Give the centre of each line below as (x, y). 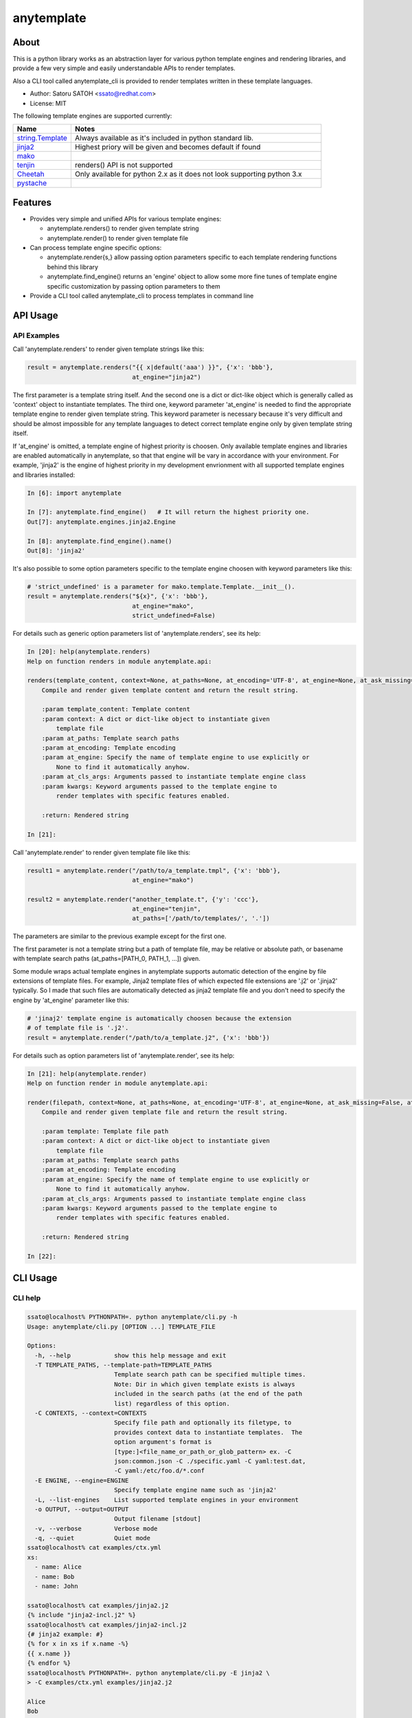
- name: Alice (58, 1567)
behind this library (73, 267)
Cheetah (31, 174)
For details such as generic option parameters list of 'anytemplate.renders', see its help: (137, 634)
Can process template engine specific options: (96, 248)
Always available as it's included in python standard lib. (164, 138)
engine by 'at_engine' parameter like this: (71, 1000)
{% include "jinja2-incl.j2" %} (82, 1615)
